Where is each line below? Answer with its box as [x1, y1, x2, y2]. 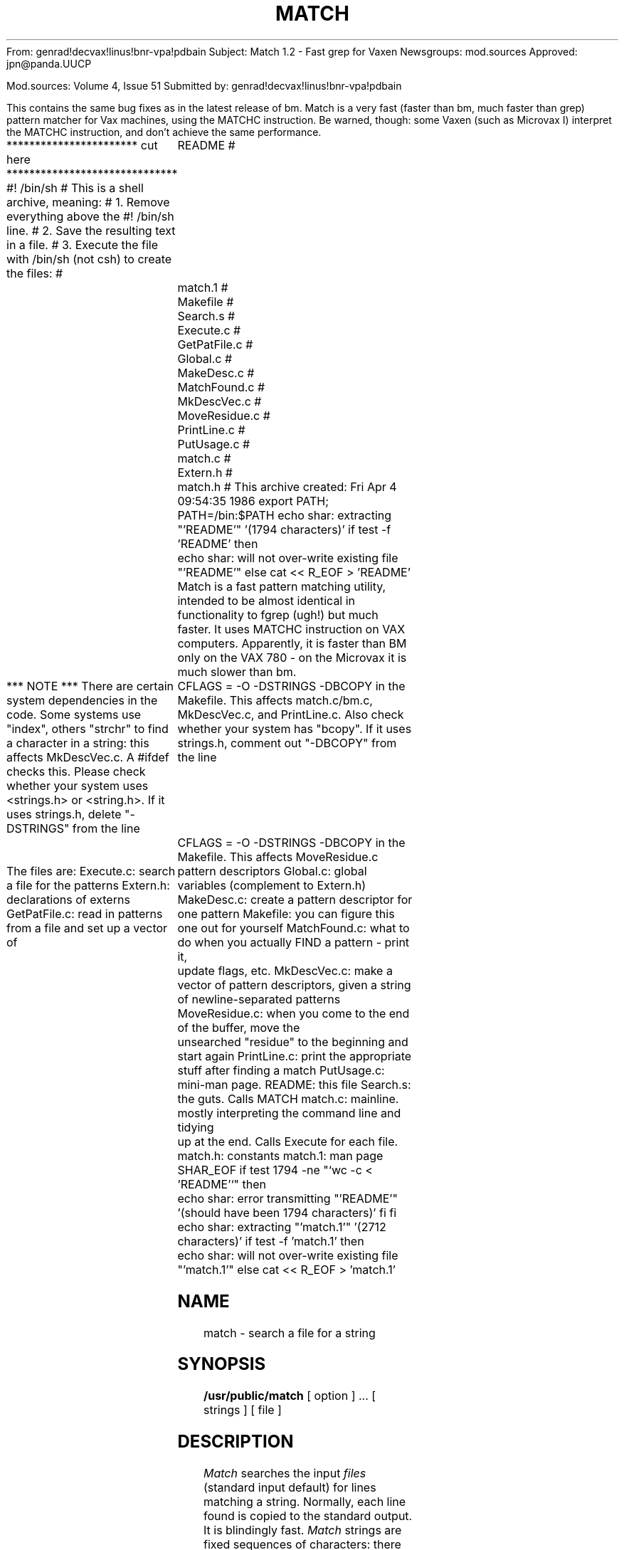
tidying [177, 1119, 214, 1134]
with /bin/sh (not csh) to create [6, 251, 172, 266]
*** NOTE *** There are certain [6, 678, 174, 693]
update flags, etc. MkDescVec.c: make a [177, 963, 393, 978]
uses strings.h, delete [6, 806, 122, 821]
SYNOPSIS [177, 1354, 266, 1375]
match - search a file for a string [203, 1325, 376, 1340]
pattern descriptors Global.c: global [177, 863, 367, 878]
